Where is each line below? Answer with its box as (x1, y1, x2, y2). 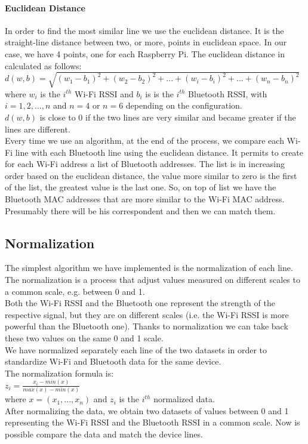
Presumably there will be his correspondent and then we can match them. (5, 204, 276, 217)
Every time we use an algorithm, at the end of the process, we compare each (5, 134, 284, 147)
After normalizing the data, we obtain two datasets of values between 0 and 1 (5, 404, 289, 417)
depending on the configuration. (125, 99, 242, 112)
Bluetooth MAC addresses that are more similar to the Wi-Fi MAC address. (5, 193, 285, 205)
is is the (145, 87, 174, 100)
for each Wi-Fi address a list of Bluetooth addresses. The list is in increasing (5, 158, 285, 170)
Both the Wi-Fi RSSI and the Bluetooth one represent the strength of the (5, 297, 275, 309)
